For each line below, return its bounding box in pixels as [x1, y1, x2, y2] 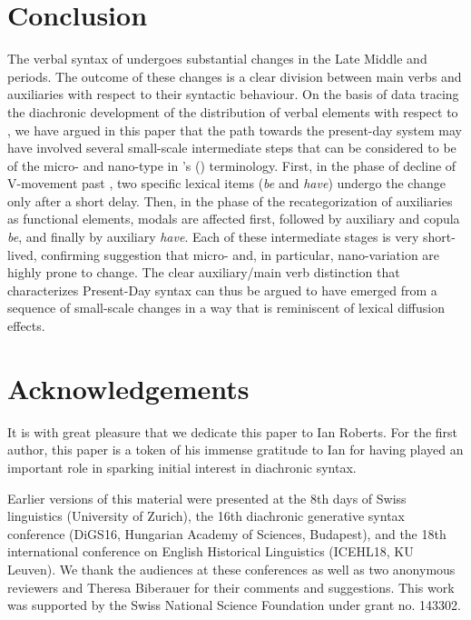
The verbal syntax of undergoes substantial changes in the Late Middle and [7, 49, 427, 68]
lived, [7, 245, 37, 264]
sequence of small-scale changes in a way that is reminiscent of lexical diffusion [7, 298, 445, 317]
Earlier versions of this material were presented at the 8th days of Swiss [7, 488, 407, 507]
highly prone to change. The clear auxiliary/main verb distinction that [7, 263, 400, 282]
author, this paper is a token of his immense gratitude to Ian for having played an [7, 440, 464, 459]
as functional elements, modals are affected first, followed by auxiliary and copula [7, 209, 460, 228]
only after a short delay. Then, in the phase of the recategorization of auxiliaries [7, 191, 453, 210]
